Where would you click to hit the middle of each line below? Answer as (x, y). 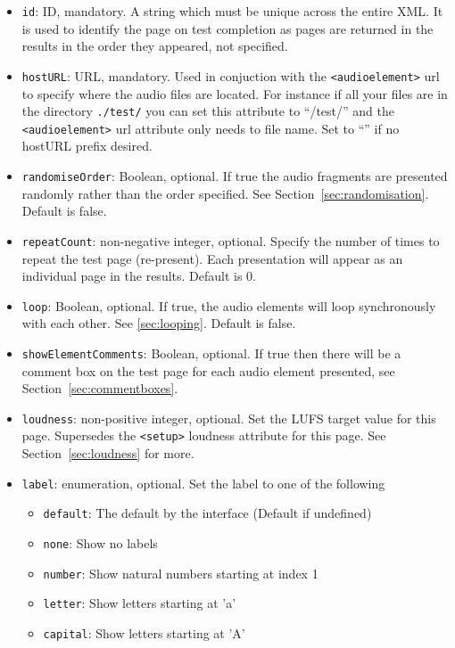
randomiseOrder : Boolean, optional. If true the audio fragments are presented (235, 176)
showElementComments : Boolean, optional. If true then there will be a (211, 353)
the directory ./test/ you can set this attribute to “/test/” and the (208, 111)
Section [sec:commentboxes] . (100, 388)
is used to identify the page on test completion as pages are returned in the (227, 28)
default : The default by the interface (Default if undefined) (207, 513)
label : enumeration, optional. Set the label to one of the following (203, 483)
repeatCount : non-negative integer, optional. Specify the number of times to (231, 240)
